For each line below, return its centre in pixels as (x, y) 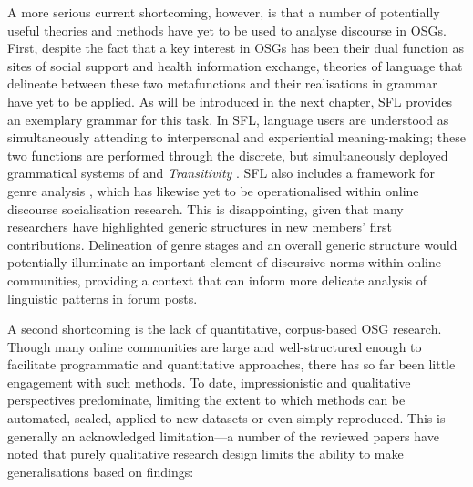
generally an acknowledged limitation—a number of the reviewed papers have (223, 435)
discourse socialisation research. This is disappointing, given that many (206, 208)
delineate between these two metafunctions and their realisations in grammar (222, 83)
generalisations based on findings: (101, 471)
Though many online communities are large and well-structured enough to (215, 346)
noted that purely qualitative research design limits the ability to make (206, 454)
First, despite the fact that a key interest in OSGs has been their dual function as (236, 48)
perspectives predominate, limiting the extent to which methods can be (206, 400)
